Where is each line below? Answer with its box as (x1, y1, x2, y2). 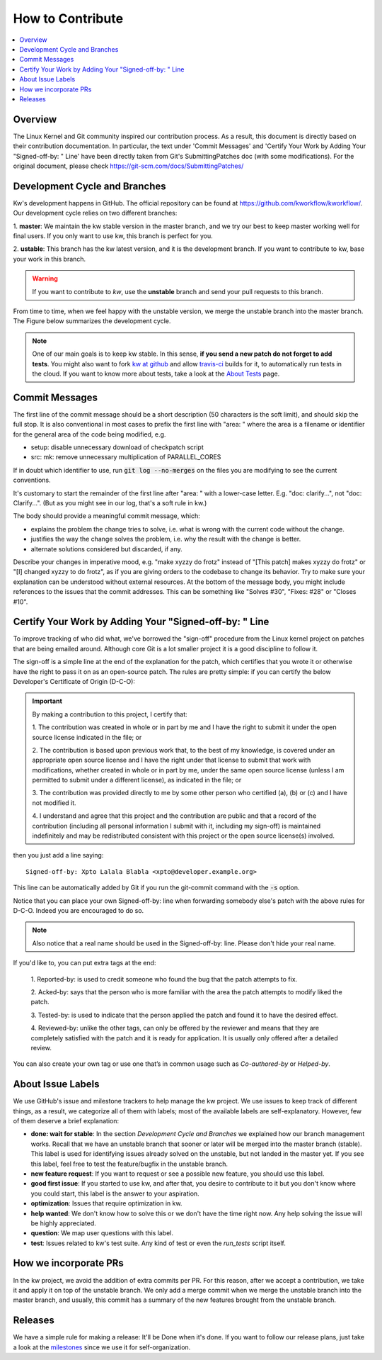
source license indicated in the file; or (32, 733, 142, 741)
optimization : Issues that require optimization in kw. (30, 1199, 183, 1208)
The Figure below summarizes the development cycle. (13, 317, 171, 325)
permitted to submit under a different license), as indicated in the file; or (32, 776, 242, 785)
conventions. (13, 476, 51, 485)
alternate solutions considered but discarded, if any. (30, 544, 183, 553)
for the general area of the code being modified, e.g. (13, 429, 166, 439)
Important (32, 697, 63, 705)
